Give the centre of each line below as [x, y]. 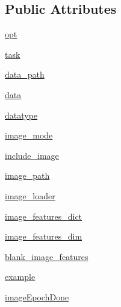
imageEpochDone [37, 296]
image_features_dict [44, 216]
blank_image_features [47, 256]
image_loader [30, 195]
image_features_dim [44, 236]
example [20, 277]
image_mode [29, 135]
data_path [25, 74]
